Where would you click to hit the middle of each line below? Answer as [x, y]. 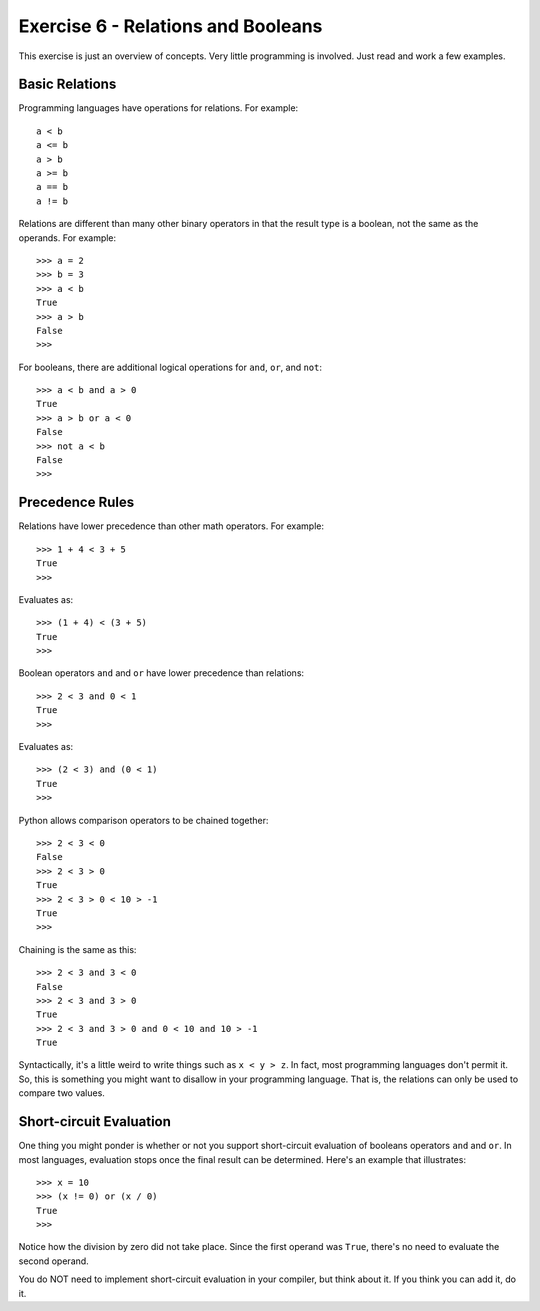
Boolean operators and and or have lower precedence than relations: [161, 673]
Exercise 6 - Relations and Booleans [170, 26]
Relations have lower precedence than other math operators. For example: [171, 526]
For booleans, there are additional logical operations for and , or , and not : [170, 367]
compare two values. [61, 1093]
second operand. [53, 1261]
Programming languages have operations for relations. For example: [158, 108]
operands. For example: [67, 237]
